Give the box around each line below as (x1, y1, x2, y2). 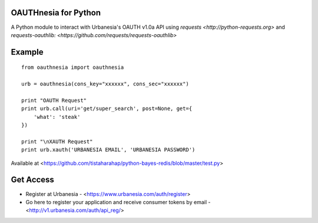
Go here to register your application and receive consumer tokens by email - (25, 198, 211, 205)
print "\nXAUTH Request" (21, 138, 93, 145)
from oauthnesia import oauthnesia (21, 64, 124, 71)
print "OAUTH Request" (21, 97, 87, 104)
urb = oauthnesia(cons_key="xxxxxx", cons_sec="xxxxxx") (21, 81, 190, 88)
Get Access (11, 175, 54, 185)
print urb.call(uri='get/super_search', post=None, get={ (21, 105, 193, 112)
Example (11, 47, 44, 57)
